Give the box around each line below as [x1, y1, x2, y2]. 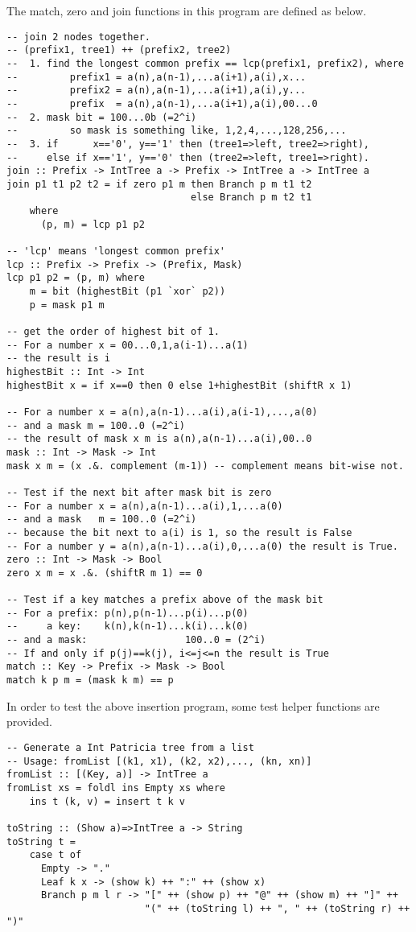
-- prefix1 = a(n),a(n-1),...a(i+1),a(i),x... [6, 71, 307, 83]
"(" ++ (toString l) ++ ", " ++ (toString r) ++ [144, 902, 410, 914]
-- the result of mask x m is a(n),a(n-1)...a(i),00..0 [6, 433, 312, 445]
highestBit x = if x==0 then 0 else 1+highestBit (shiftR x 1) [6, 379, 352, 391]
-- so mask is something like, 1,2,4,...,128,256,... [6, 125, 347, 137]
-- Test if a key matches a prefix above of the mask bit [6, 594, 323, 606]
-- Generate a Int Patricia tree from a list [6, 741, 254, 753]
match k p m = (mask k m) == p [6, 674, 174, 687]
